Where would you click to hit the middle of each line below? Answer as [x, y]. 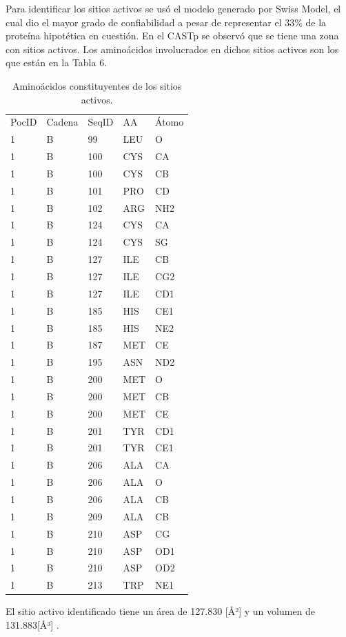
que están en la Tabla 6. [57, 62]
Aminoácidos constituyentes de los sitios [97, 85]
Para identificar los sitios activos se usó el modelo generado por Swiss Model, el [173, 8]
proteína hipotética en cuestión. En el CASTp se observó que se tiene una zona [172, 36]
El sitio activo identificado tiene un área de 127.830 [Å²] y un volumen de [161, 611]
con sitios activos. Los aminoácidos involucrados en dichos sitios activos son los [172, 49]
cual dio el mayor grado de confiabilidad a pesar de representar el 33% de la [166, 22]
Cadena [62, 122]
